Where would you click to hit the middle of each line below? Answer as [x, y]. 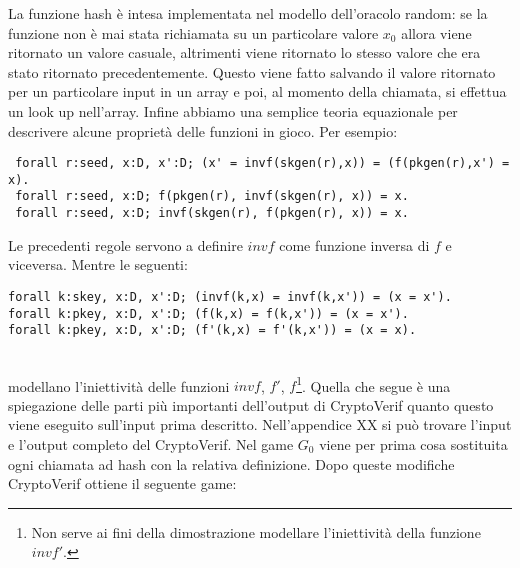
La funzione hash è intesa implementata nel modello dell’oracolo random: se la [248, 13]
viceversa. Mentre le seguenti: [98, 264]
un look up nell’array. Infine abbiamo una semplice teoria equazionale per [233, 110]
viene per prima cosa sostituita [413, 443]
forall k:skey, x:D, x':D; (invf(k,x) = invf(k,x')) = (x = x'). [230, 296]
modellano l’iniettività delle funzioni [119, 385]
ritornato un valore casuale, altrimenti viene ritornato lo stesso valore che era [244, 52]
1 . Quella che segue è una [373, 384]
